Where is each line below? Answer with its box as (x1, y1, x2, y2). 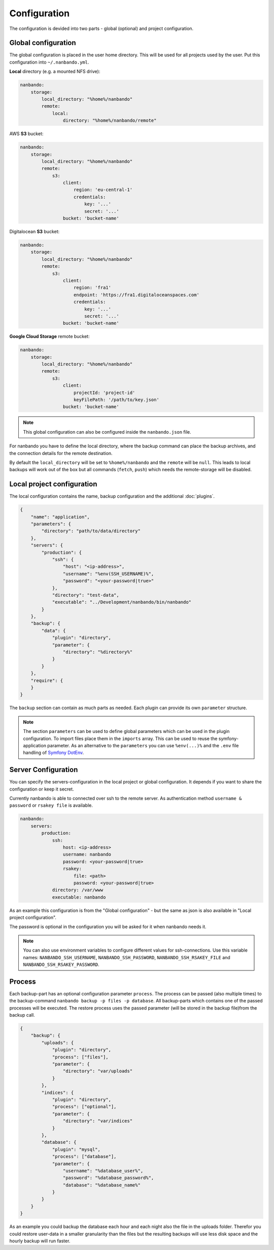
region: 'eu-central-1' (74, 187, 133, 193)
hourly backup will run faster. (9, 1238, 71, 1244)
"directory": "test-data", (52, 592, 119, 598)
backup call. (9, 1012, 35, 1018)
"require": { (30, 678, 63, 683)
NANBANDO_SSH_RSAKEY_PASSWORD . (23, 961, 100, 968)
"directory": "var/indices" (62, 1118, 133, 1124)
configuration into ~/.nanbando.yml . (9, 59, 89, 65)
